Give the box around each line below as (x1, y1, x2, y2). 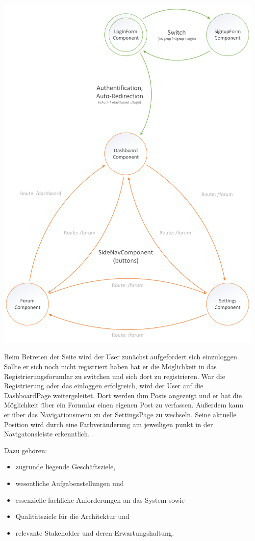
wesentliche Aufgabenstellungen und (15, 478, 124, 488)
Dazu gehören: (4, 445, 47, 455)
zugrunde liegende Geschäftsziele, (15, 461, 116, 472)
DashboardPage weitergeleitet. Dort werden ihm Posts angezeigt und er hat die (4, 390, 242, 400)
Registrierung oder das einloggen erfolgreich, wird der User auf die (4, 380, 204, 391)
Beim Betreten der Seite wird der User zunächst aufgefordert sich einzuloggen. (4, 352, 239, 362)
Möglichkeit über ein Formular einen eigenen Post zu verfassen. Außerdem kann (4, 400, 244, 410)
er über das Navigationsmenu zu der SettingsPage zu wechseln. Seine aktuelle (4, 409, 236, 420)
